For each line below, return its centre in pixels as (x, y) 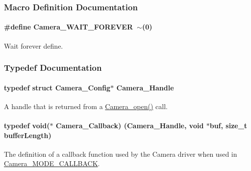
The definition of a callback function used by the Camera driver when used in (121, 154)
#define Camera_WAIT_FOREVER (69, 27)
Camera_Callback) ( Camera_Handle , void (130, 126)
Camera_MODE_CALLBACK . (52, 163)
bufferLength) (28, 135)
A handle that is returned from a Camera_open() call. (86, 106)
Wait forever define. (34, 45)
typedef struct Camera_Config (57, 87)
